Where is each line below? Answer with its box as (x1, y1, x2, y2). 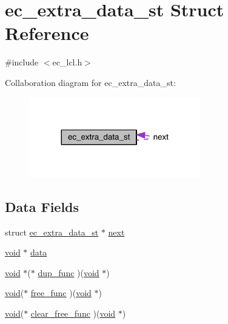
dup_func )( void (38, 266, 99, 279)
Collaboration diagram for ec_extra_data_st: (5, 76, 176, 88)
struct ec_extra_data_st (5, 225, 99, 238)
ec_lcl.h (52, 56, 82, 68)
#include (5, 56, 39, 68)
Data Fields (5, 197, 79, 216)
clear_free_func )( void (30, 307, 116, 320)
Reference (5, 21, 89, 45)
